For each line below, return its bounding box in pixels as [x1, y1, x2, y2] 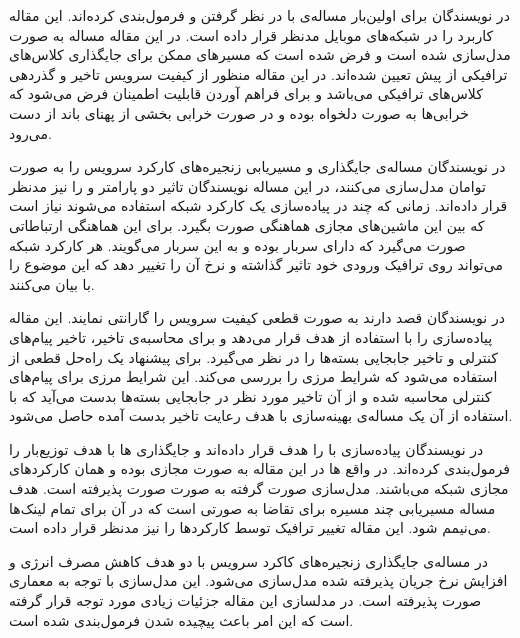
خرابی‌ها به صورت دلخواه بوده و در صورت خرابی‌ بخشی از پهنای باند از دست [9, 102, 469, 123]
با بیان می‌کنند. [9, 273, 95, 294]
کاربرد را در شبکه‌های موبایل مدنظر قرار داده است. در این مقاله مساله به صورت [9, 24, 494, 45]
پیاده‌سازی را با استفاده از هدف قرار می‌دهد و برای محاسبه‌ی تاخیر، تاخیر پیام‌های [9, 326, 493, 347]
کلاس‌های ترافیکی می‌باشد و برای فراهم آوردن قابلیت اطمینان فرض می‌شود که [9, 83, 483, 104]
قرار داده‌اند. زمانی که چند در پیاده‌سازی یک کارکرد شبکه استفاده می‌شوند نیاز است [9, 195, 508, 216]
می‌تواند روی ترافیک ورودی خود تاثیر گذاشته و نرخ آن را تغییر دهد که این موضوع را [9, 254, 503, 275]
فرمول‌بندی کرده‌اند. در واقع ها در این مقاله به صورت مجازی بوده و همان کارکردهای [9, 458, 510, 479]
